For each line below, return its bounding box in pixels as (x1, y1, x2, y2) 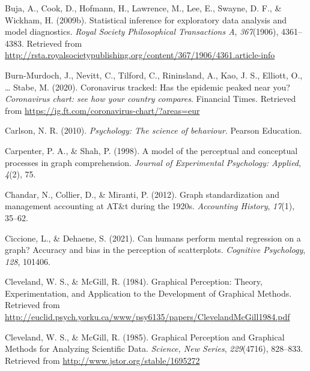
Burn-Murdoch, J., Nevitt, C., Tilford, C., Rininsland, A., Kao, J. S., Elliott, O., (5, 68, 303, 81)
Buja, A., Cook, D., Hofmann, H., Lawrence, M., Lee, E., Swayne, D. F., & (5, 2, 282, 14)
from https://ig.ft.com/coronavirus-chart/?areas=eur (5, 104, 200, 116)
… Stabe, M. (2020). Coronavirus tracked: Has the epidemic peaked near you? (5, 80, 290, 93)
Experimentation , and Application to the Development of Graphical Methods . (5, 286, 292, 299)
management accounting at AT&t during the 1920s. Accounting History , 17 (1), (5, 200, 295, 212)
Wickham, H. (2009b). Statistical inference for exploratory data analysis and (5, 13, 287, 26)
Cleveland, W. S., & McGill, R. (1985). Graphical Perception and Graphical (5, 330, 285, 343)
